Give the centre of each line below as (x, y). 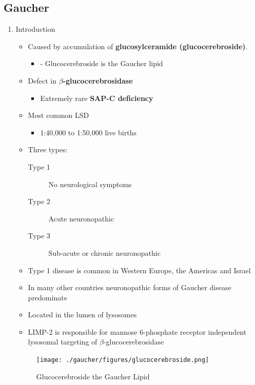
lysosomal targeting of (63, 342)
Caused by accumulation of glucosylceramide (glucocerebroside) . (138, 46)
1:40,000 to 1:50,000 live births (88, 132)
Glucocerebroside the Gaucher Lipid (93, 376)
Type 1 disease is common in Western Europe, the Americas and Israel (139, 270)
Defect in (42, 80)
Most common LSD (58, 115)
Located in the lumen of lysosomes (82, 315)
